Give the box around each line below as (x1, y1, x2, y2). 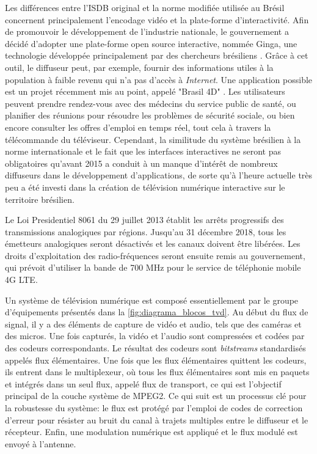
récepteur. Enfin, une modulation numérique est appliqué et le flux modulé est (5, 425, 298, 438)
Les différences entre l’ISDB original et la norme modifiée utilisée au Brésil (5, 1, 285, 13)
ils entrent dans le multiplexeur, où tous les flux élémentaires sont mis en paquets (5, 365, 310, 378)
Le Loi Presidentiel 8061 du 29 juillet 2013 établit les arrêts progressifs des (5, 213, 284, 226)
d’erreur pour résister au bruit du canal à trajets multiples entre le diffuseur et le (5, 413, 308, 426)
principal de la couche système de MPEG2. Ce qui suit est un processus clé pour (5, 389, 307, 402)
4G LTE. (5, 273, 38, 286)
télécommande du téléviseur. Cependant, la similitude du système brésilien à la (5, 133, 301, 145)
